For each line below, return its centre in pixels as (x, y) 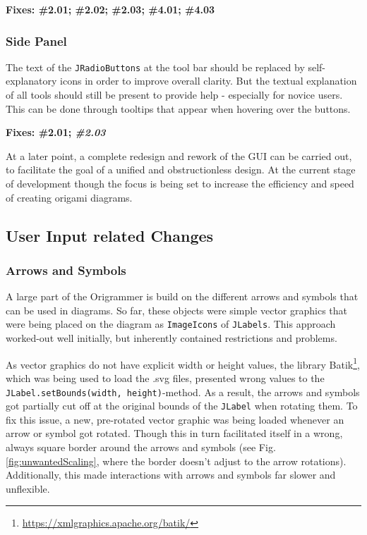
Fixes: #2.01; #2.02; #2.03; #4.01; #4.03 (110, 9)
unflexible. (28, 488)
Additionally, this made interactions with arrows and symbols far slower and (171, 475)
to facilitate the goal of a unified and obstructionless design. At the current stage (181, 170)
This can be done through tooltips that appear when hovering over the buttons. (178, 108)
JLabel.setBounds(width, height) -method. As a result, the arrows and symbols (183, 392)
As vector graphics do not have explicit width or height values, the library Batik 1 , (183, 363)
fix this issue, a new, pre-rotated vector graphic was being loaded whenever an (175, 419)
